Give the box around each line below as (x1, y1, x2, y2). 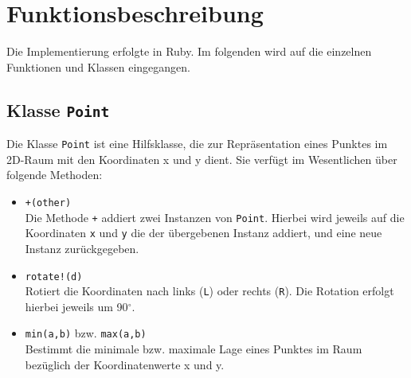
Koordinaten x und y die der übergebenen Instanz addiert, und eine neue (25, 224, 382, 241)
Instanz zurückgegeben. (25, 240, 139, 256)
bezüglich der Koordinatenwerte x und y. (25, 356, 225, 372)
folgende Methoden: (6, 166, 103, 183)
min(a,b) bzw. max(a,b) (25, 325, 147, 341)
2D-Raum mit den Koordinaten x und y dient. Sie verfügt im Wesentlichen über (6, 150, 397, 167)
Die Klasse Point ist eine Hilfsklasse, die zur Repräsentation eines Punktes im (6, 135, 388, 152)
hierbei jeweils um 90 (25, 298, 128, 314)
